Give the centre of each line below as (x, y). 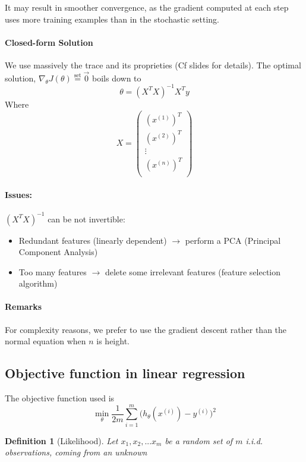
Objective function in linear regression (125, 373)
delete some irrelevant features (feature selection (193, 271)
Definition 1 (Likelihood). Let (61, 440)
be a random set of (199, 440)
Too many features (53, 271)
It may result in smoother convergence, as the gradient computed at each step (147, 7)
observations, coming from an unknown (76, 452)
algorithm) (38, 283)
